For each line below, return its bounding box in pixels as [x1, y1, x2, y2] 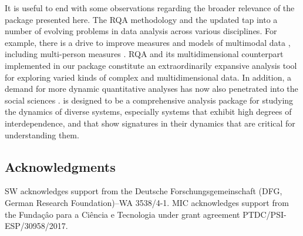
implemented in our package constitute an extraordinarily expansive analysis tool [5, 59, 297, 71]
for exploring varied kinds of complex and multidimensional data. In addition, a [5, 71, 292, 83]
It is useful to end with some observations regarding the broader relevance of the [5, 2, 295, 14]
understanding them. [5, 128, 79, 141]
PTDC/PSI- [243, 208, 287, 220]
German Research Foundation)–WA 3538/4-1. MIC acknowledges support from [5, 196, 289, 208]
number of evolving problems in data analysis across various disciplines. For [5, 25, 277, 37]
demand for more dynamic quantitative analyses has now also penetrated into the [5, 82, 298, 95]
